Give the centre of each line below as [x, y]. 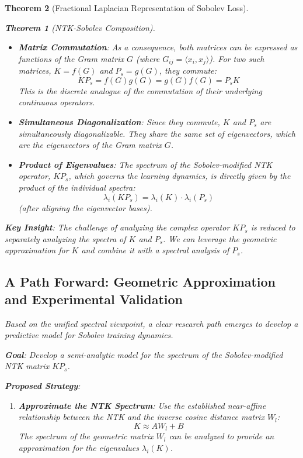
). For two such [237, 58]
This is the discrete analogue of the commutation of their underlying [140, 90]
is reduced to [273, 227]
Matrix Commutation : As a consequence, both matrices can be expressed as [158, 47]
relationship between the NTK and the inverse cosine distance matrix [141, 417]
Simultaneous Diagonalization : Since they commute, [119, 122]
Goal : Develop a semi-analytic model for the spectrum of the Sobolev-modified [144, 354]
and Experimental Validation [94, 299]
